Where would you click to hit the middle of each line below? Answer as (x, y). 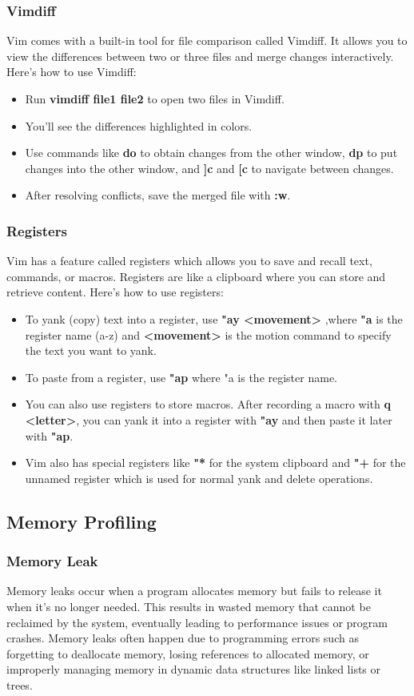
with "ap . (49, 435)
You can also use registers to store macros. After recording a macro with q (208, 404)
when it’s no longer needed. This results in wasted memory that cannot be (189, 606)
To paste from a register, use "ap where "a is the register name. (181, 377)
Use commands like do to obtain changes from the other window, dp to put (211, 153)
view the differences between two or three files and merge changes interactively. (200, 56)
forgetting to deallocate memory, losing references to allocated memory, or (188, 653)
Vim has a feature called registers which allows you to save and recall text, (189, 261)
